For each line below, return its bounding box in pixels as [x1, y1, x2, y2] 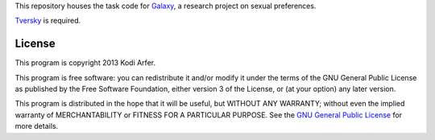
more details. [14, 121, 59, 131]
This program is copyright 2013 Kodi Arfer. [14, 58, 156, 68]
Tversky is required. [14, 16, 81, 26]
